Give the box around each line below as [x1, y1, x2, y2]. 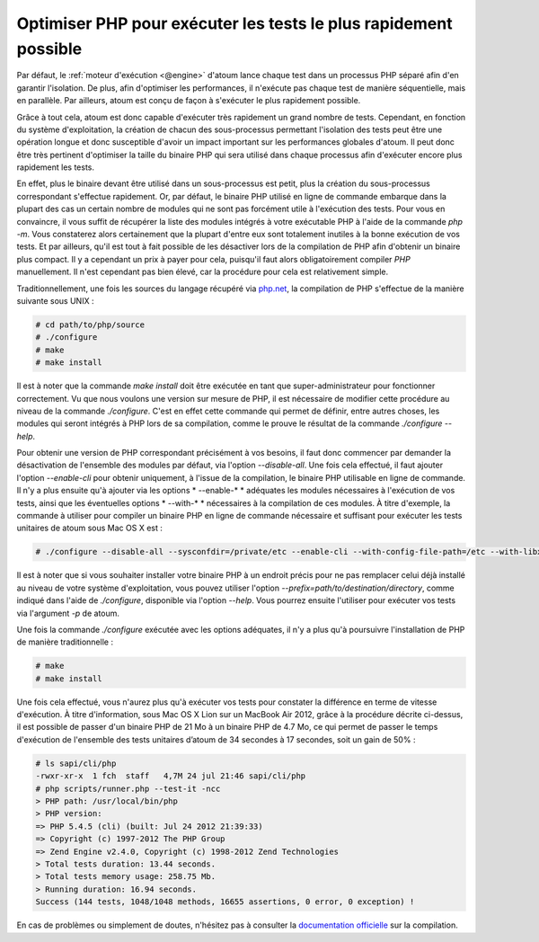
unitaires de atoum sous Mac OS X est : [16, 522, 163, 534]
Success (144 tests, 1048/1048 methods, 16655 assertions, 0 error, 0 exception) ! [35, 897, 415, 907]
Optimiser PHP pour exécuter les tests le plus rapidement [16, 13, 453, 33]
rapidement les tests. [16, 162, 94, 173]
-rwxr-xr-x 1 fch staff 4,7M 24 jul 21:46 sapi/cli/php [35, 771, 306, 781]
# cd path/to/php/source [35, 319, 146, 330]
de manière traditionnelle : [16, 636, 114, 647]
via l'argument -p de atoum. [16, 608, 120, 618]
